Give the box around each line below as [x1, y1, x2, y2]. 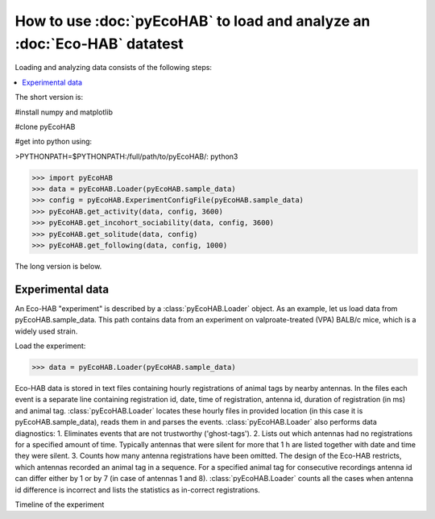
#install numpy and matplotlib [14, 107, 113, 117]
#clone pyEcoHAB [14, 122, 76, 131]
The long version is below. [14, 262, 102, 271]
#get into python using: [14, 137, 93, 147]
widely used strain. [14, 326, 78, 336]
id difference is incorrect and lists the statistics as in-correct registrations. [14, 484, 261, 495]
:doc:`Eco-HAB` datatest [14, 35, 184, 52]
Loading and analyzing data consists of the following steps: [14, 63, 213, 73]
